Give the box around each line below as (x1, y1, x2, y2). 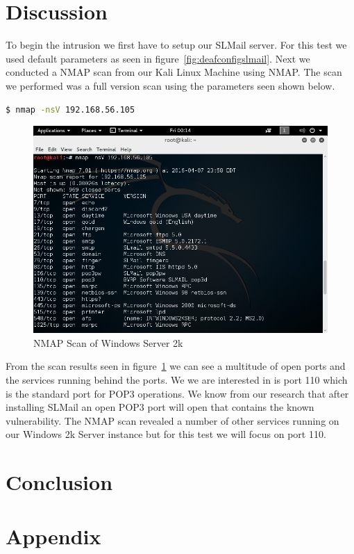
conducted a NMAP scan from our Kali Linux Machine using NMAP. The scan (6, 65, 342, 79)
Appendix (6, 522, 101, 551)
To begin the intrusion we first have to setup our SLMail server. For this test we (6, 38, 347, 52)
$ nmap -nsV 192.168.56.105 (6, 104, 135, 115)
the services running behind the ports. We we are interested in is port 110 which (6, 372, 348, 386)
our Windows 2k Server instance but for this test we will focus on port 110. (6, 427, 326, 441)
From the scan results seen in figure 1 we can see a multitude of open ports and (6, 359, 346, 373)
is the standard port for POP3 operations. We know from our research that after (6, 386, 349, 400)
